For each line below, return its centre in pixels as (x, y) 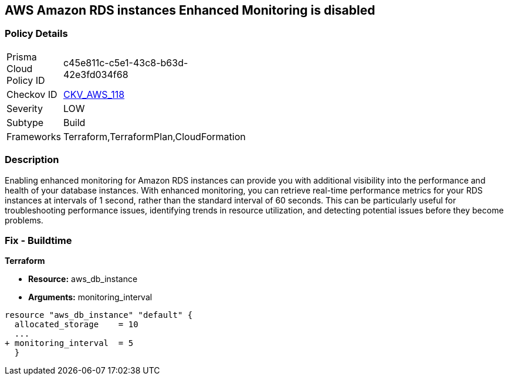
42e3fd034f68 (96, 74)
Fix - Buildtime (38, 240)
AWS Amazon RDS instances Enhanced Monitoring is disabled (190, 10)
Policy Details (36, 34)
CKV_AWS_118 (94, 94)
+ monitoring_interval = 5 (69, 343)
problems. (24, 220)
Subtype (25, 122)
